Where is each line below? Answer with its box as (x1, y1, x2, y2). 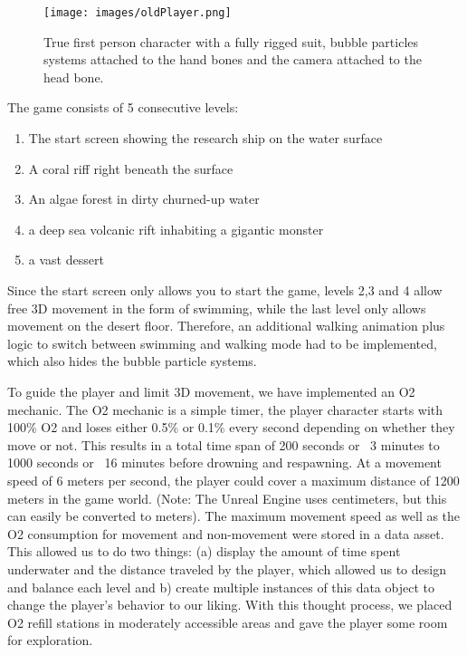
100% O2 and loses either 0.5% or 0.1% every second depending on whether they (7, 418, 455, 437)
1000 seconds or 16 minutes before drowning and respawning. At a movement (7, 453, 442, 472)
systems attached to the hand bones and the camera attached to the (43, 50, 422, 69)
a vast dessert (28, 250, 104, 269)
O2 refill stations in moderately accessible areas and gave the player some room (7, 612, 448, 631)
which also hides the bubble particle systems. (7, 352, 257, 371)
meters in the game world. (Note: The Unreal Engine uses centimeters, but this (7, 488, 447, 507)
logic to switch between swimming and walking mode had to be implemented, (7, 333, 437, 352)
